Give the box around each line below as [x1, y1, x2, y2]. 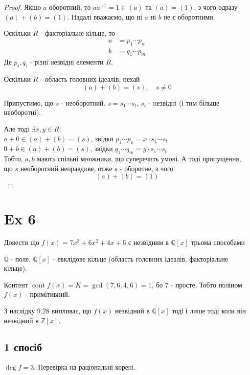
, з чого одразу [194, 2, 238, 12]
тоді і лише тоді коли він [172, 306, 246, 316]
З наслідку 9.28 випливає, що [4, 306, 91, 316]
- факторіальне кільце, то [40, 28, 115, 38]
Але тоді [4, 124, 29, 134]
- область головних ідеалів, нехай [40, 74, 140, 84]
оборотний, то [49, 2, 91, 12]
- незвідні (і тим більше [148, 97, 220, 108]
